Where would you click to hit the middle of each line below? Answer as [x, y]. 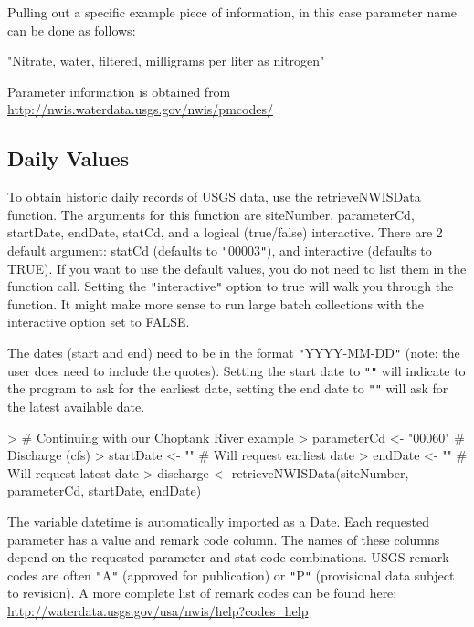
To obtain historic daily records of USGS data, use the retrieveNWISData [214, 197]
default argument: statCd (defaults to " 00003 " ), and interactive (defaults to [220, 250]
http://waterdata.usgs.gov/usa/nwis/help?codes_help [158, 611]
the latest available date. [76, 407]
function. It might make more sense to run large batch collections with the [216, 303]
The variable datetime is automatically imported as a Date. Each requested [218, 521]
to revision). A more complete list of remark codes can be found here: [202, 593]
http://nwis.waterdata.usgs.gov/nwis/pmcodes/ [140, 109]
